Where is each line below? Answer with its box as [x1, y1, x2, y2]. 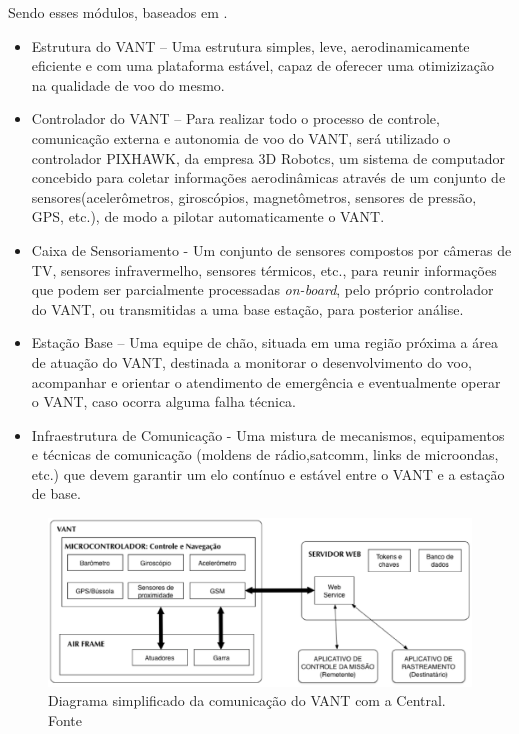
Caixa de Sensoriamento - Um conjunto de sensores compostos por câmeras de [31, 239, 512, 260]
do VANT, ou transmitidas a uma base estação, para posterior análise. [31, 298, 464, 319]
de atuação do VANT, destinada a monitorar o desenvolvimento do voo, [31, 351, 472, 372]
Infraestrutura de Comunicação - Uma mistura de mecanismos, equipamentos [31, 424, 505, 445]
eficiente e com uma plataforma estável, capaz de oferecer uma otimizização [31, 55, 494, 76]
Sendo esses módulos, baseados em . [8, 2, 228, 22]
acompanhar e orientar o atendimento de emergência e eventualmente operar [31, 371, 501, 392]
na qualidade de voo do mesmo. [31, 74, 225, 95]
